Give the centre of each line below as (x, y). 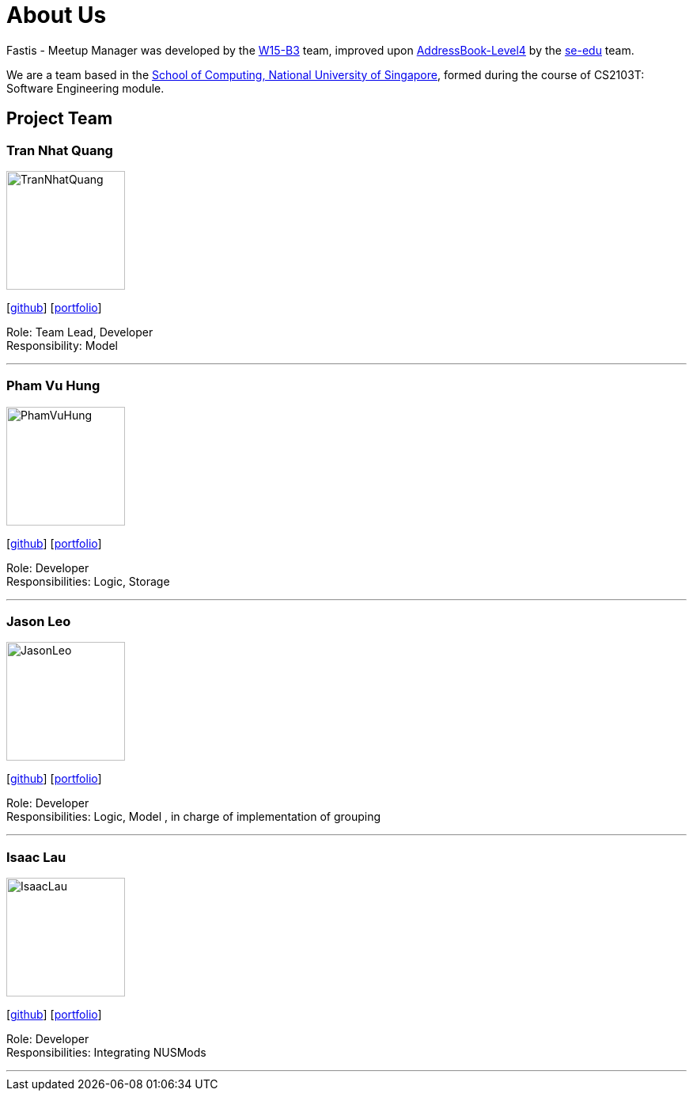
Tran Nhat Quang (60, 150)
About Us (57, 15)
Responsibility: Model (62, 345)
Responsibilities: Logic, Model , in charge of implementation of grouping (194, 817)
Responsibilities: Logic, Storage (88, 581)
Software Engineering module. (85, 88)
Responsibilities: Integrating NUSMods (106, 1053)
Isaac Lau (36, 857)
